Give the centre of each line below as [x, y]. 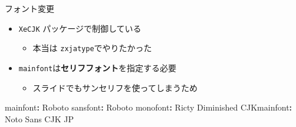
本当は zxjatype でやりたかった [92, 48]
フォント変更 [29, 8]
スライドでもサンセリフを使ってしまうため [115, 87]
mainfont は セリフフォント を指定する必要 [98, 67]
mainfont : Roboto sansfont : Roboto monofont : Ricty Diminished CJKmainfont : [149, 107]
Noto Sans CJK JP [39, 118]
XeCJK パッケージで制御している [80, 28]
